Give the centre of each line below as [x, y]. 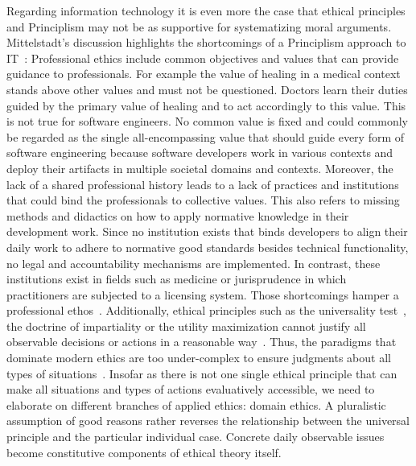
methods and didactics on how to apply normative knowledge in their [178, 215]
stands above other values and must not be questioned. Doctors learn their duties [207, 89]
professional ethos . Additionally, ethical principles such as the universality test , [207, 310]
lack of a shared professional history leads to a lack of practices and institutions [203, 184]
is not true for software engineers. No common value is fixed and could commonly [207, 121]
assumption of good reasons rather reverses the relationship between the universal [208, 421]
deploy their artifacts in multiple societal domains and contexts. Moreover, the [200, 168]
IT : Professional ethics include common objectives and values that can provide [203, 58]
